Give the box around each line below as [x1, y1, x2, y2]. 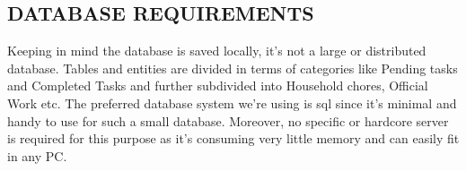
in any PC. [7, 146, 67, 165]
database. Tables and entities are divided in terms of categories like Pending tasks [7, 58, 458, 77]
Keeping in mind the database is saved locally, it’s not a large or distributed [7, 41, 426, 60]
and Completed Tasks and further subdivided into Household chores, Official [7, 76, 428, 95]
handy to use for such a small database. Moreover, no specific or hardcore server [7, 111, 449, 130]
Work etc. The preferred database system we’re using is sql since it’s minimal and [7, 93, 457, 112]
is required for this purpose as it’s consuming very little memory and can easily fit [7, 129, 460, 148]
